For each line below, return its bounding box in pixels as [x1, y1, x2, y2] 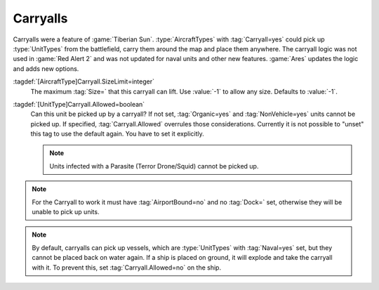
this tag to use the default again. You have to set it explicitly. [30, 130, 204, 138]
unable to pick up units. [32, 208, 100, 216]
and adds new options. [13, 64, 79, 73]
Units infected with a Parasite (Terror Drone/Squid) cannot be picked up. [49, 162, 259, 170]
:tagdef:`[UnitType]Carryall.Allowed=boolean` [13, 100, 145, 108]
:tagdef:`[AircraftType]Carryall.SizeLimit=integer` [13, 77, 154, 86]
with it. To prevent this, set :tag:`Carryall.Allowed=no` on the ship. [32, 263, 221, 272]
